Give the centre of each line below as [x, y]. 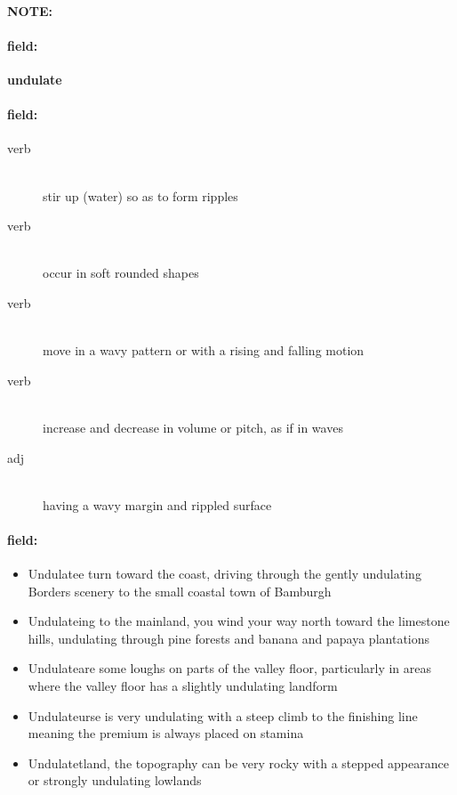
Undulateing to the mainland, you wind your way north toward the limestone [239, 621]
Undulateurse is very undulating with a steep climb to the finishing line [223, 715]
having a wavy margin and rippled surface [157, 504]
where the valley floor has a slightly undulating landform [183, 686]
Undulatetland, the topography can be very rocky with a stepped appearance [238, 763]
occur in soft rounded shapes [121, 273]
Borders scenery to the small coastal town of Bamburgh [180, 591]
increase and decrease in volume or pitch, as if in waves [193, 427]
